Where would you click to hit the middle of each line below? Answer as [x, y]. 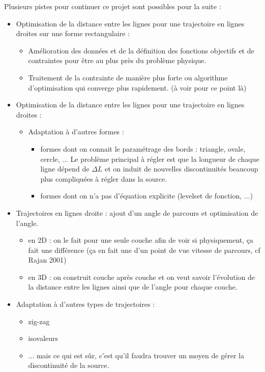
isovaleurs [43, 338]
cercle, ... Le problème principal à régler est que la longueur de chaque [150, 159]
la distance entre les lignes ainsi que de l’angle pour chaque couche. [133, 287]
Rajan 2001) [47, 260]
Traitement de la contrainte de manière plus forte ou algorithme [128, 77]
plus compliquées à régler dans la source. [104, 178]
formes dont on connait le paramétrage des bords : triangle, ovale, [143, 148]
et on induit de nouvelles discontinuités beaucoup [182, 169]
